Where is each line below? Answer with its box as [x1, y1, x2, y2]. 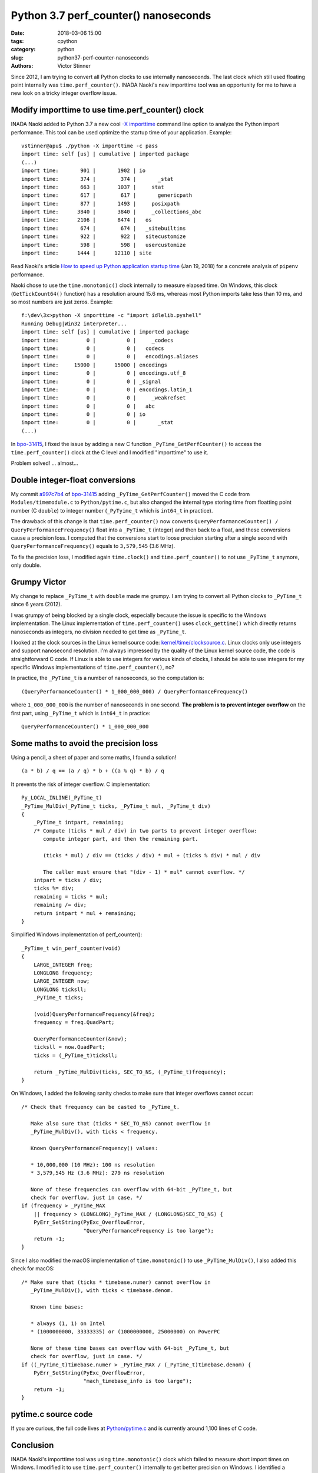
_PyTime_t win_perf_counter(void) [21, 944, 121, 952]
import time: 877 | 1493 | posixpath [21, 200, 180, 207]
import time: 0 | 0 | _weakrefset [21, 395, 186, 401]
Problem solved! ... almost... [11, 460, 79, 467]
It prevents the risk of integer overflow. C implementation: [11, 781, 151, 788]
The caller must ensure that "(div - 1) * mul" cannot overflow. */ [43, 868, 245, 875]
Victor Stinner [57, 62, 91, 70]
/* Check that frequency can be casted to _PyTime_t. [21, 1104, 180, 1110]
